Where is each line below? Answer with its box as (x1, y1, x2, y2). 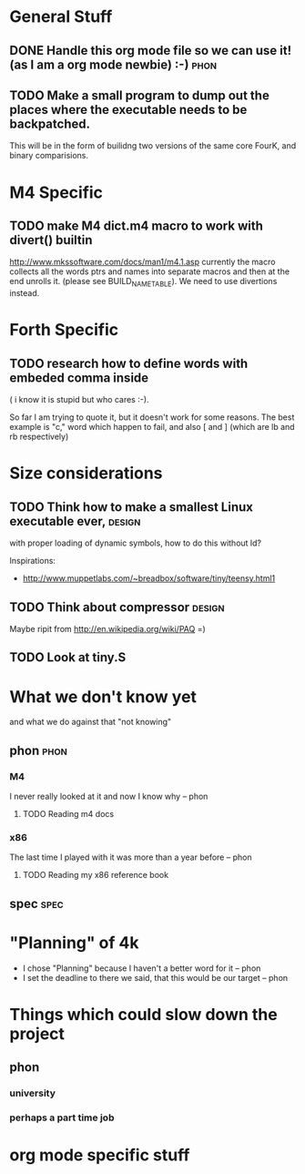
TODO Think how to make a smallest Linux (9, 499, 253, 515)
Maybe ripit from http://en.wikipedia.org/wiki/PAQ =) (9, 624, 207, 634)
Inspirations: (9, 556, 56, 567)
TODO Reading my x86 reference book (22, 870, 169, 881)
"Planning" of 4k (9, 932, 139, 953)
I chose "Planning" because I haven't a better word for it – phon (22, 963, 261, 974)
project (9, 1023, 66, 1044)
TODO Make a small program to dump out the (9, 87, 270, 103)
